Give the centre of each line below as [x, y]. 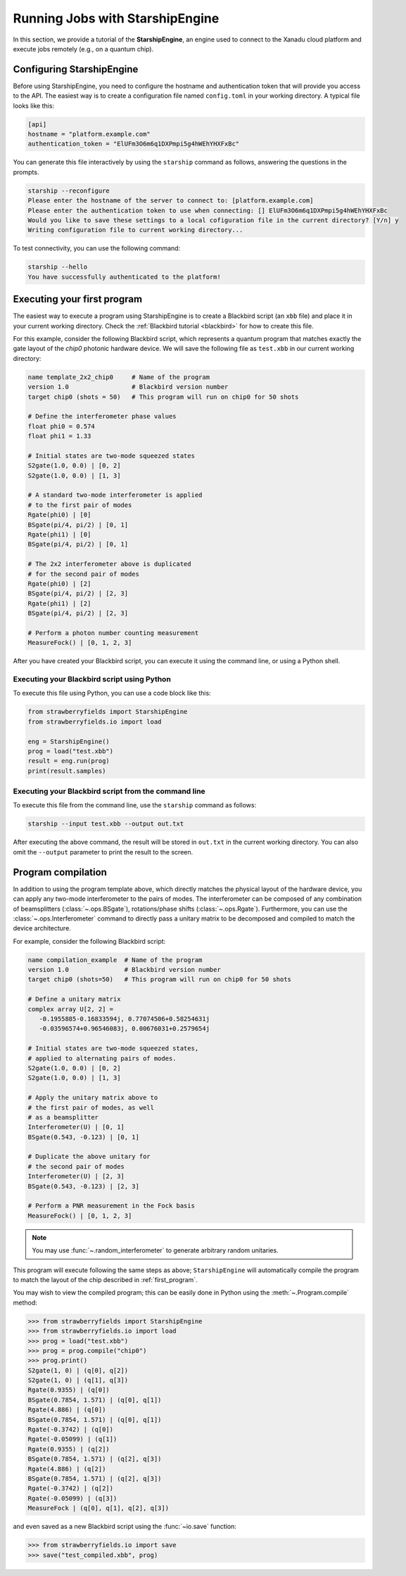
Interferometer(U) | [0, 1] [76, 1127]
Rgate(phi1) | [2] [59, 603]
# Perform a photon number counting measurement [113, 633]
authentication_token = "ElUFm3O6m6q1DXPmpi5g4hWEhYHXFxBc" [134, 144]
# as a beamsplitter [63, 1117]
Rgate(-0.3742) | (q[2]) [71, 1488]
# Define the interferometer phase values [102, 416]
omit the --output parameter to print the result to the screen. [103, 852]
